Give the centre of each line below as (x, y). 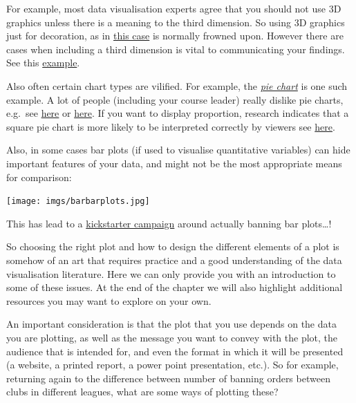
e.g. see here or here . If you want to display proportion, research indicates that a (178, 113)
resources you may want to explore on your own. (109, 300)
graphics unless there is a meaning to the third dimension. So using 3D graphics (176, 22)
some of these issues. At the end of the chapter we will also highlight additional (175, 287)
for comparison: (39, 177)
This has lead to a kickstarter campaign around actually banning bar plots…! (169, 223)
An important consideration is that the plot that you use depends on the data (171, 324)
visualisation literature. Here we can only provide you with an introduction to (171, 273)
